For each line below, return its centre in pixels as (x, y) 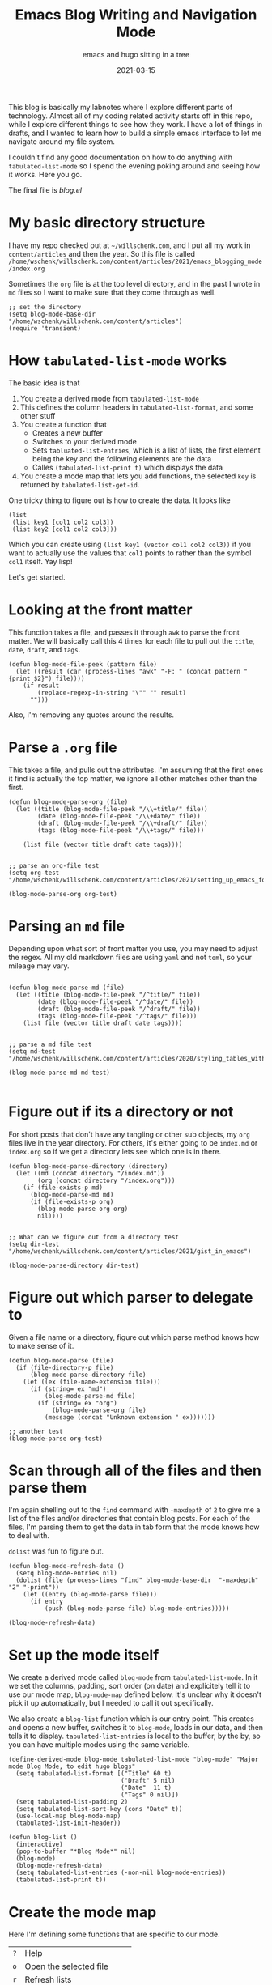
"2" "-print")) (34, 1588)
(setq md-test (32, 1051)
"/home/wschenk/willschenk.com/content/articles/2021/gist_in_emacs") (130, 1251)
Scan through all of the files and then (135, 1470)
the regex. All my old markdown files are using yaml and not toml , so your (130, 957)
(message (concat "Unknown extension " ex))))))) (130, 1417)
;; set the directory (45, 307)
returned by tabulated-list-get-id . (80, 484)
